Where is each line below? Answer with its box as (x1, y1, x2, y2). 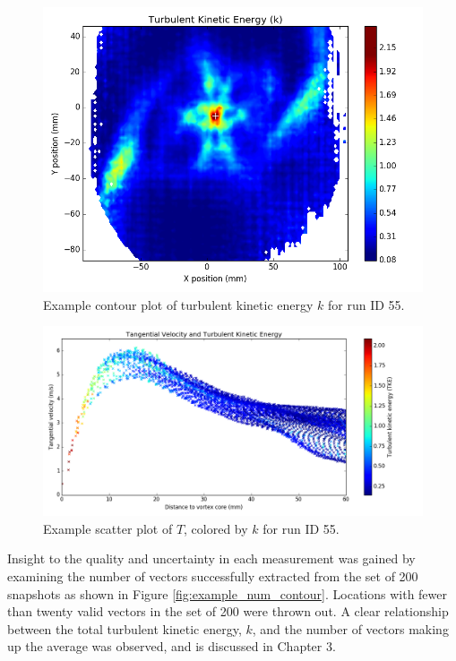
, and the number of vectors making (252, 619, 449, 638)
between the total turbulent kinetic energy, (7, 619, 242, 638)
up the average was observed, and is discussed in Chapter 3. (7, 637, 336, 656)
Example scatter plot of (43, 519, 173, 537)
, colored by (184, 519, 248, 537)
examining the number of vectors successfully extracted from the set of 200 (7, 566, 418, 585)
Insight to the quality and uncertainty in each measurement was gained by (7, 549, 416, 568)
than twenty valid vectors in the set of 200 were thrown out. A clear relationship (7, 602, 449, 621)
